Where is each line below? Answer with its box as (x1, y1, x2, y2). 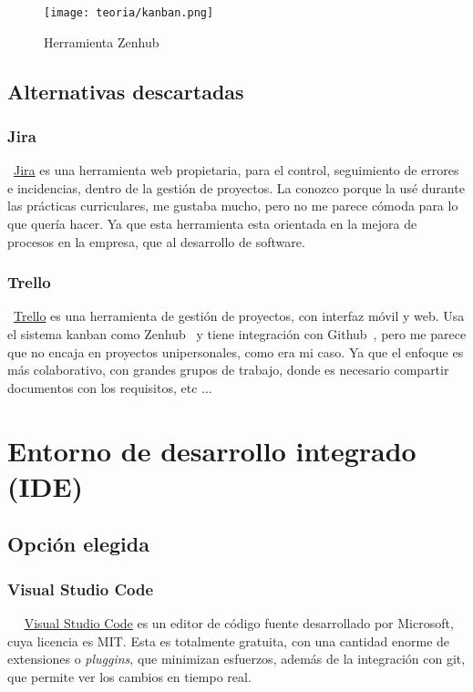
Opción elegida (7, 530, 149, 558)
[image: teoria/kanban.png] (44, 6, 214, 19)
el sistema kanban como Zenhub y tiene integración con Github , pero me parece (7, 325, 467, 344)
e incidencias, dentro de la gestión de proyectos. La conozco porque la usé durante (7, 178, 465, 197)
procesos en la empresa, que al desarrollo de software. (7, 232, 305, 251)
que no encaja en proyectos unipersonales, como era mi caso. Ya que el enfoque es (7, 342, 464, 361)
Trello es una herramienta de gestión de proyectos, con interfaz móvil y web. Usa (14, 306, 465, 325)
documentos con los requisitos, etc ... (7, 377, 212, 397)
